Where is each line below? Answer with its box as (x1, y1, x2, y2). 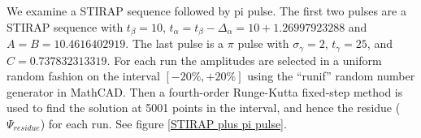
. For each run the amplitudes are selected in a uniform (106, 51, 382, 68)
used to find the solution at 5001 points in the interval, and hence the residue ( (7, 99, 401, 116)
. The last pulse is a (125, 35, 224, 52)
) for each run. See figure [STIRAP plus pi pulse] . (40, 114, 287, 132)
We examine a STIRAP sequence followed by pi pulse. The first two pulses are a (7, 2, 406, 19)
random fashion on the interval (7, 67, 160, 84)
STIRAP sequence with (7, 18, 124, 35)
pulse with (237, 35, 289, 52)
